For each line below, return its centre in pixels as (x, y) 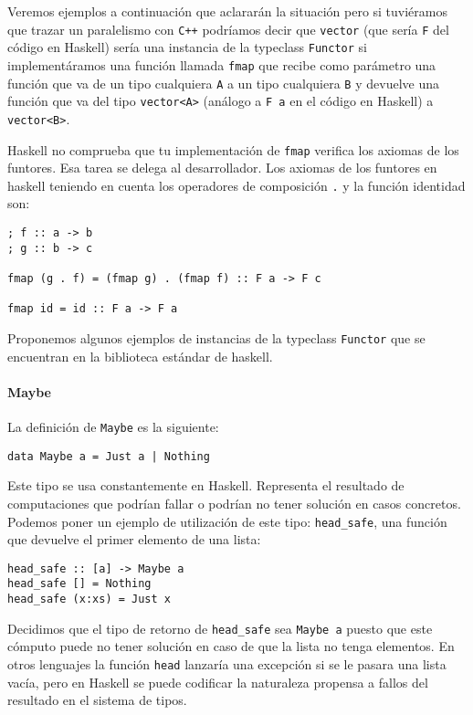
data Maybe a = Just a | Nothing (109, 456)
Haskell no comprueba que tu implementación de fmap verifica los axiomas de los (233, 149)
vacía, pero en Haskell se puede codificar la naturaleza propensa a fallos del (218, 682)
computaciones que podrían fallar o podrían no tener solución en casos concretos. (234, 503)
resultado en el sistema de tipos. (97, 700)
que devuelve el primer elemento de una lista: (134, 539)
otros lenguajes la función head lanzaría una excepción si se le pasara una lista (227, 663)
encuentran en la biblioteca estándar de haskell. (140, 356)
